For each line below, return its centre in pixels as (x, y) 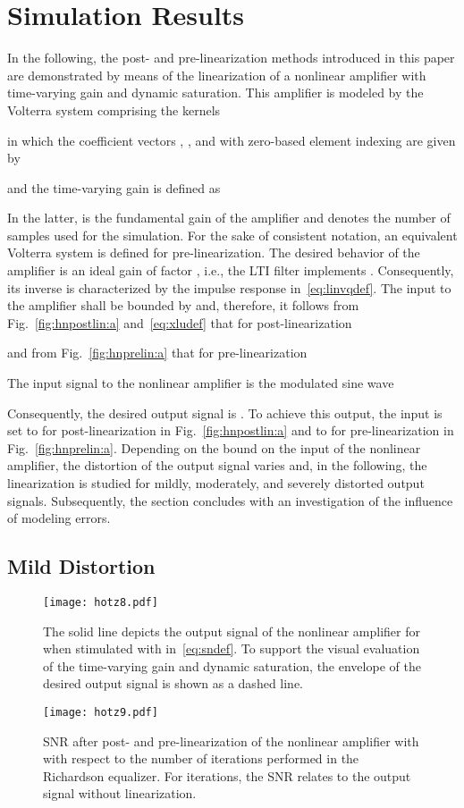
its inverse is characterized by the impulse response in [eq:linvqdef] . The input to (229, 287)
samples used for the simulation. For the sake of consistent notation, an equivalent (232, 235)
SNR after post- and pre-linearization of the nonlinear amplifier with (231, 741)
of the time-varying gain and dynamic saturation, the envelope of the (232, 665)
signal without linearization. (120, 793)
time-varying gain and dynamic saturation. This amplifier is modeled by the (215, 93)
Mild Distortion (81, 566)
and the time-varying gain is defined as (114, 187)
